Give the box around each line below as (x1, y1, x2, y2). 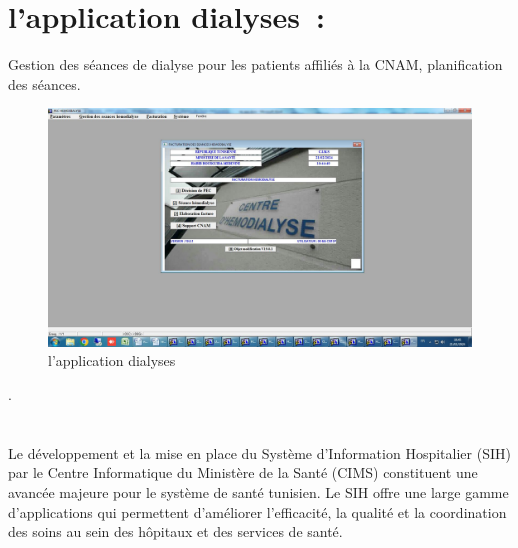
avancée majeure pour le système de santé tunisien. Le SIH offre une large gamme (8, 481, 509, 502)
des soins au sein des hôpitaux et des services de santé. (8, 521, 343, 542)
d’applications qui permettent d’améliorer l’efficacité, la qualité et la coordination (8, 501, 507, 522)
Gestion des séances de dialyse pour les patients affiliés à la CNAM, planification (8, 54, 503, 75)
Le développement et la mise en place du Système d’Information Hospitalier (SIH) (8, 442, 511, 463)
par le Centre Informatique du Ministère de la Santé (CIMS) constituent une (8, 462, 478, 483)
